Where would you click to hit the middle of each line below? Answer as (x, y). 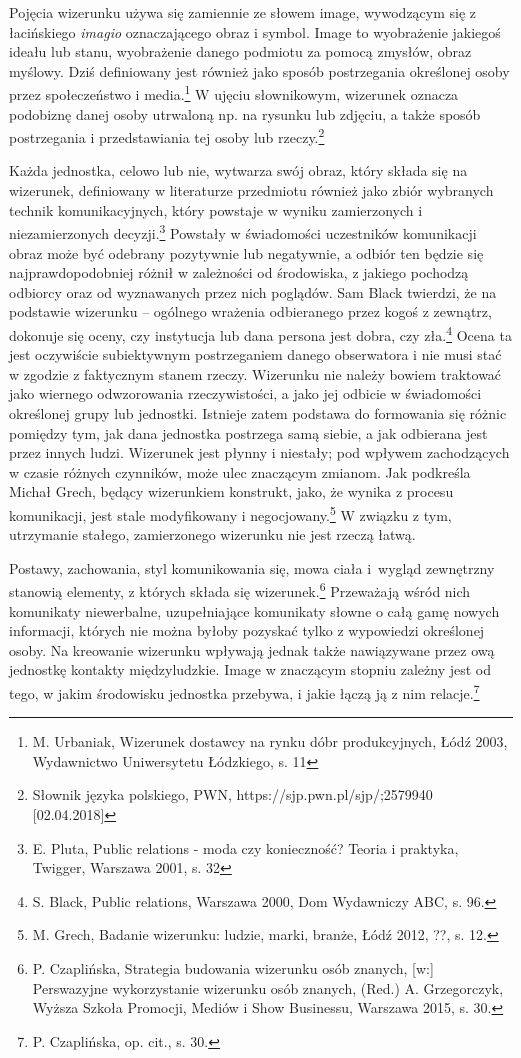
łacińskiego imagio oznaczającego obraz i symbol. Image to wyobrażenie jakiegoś (255, 31)
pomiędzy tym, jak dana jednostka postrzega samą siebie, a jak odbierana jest (248, 432)
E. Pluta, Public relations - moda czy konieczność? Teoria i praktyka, (245, 847)
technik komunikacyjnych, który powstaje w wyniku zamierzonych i (216, 209)
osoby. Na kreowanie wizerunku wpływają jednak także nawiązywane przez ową (252, 649)
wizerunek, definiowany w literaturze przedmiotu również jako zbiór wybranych (251, 190)
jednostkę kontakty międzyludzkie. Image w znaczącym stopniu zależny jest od (250, 669)
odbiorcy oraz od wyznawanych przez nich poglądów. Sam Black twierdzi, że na (253, 291)
